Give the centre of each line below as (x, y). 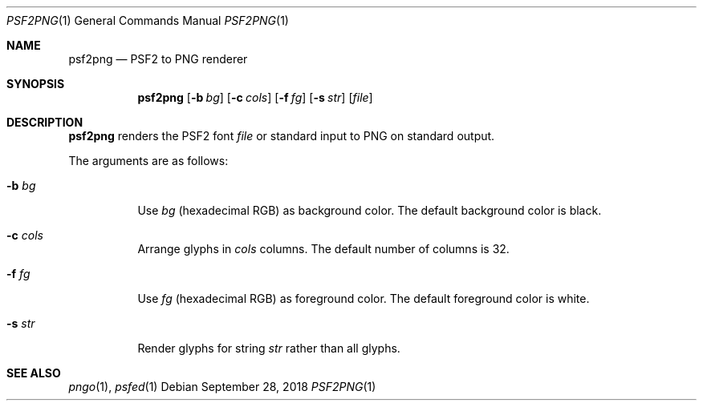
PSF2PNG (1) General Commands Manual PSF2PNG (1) (148, 20)
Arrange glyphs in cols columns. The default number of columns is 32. (323, 249)
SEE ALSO (34, 373)
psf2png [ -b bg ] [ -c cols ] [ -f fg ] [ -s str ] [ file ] (255, 97)
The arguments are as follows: (148, 161)
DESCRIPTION (45, 122)
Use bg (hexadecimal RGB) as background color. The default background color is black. (370, 210)
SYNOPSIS (36, 84)
